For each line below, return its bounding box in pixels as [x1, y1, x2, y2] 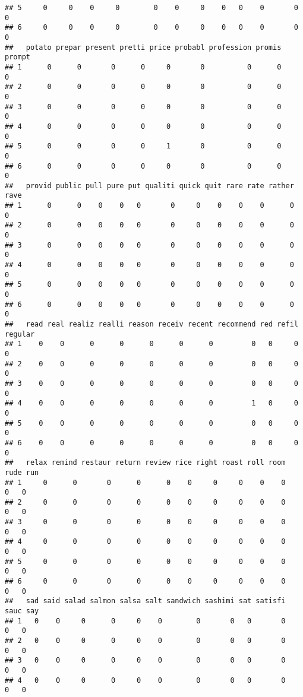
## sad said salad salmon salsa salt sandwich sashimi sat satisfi [5, 597, 286, 606]
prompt [5, 53, 30, 62]
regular [5, 330, 35, 338]
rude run [5, 468, 39, 477]
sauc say [5, 607, 39, 616]
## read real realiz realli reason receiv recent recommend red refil [5, 320, 298, 328]
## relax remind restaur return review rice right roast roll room [5, 458, 286, 467]
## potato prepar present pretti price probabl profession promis [5, 43, 282, 52]
